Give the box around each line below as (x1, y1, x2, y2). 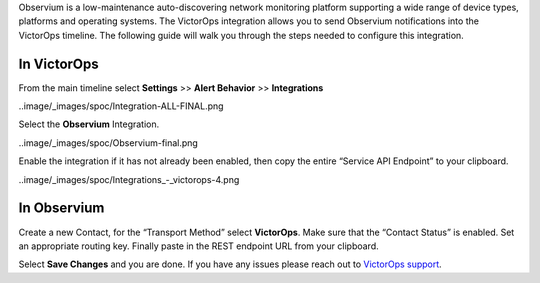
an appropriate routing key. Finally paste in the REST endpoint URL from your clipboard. (18, 240, 379, 252)
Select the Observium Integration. (18, 118, 160, 130)
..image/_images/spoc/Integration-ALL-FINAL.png (18, 100, 224, 112)
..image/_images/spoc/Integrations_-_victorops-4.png (18, 173, 240, 185)
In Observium (18, 200, 105, 217)
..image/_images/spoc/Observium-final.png (18, 136, 199, 149)
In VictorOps (18, 55, 99, 72)
